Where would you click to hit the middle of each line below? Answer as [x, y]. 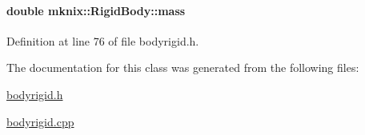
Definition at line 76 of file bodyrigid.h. [103, 40]
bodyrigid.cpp [40, 121]
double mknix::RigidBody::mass [96, 10]
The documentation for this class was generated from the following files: [183, 67]
